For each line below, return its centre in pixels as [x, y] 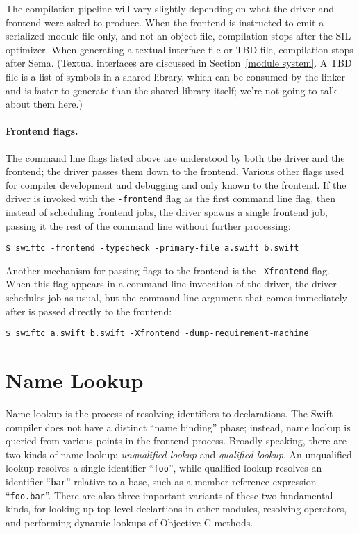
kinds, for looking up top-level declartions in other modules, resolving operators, [176, 509]
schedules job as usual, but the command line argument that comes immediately [176, 298]
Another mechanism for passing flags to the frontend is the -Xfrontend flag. [168, 270]
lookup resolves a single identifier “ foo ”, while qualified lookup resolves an [164, 468]
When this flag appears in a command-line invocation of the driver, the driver [171, 284]
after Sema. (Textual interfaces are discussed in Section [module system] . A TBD [179, 63]
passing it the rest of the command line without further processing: [148, 225]
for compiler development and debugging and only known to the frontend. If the [176, 184]
